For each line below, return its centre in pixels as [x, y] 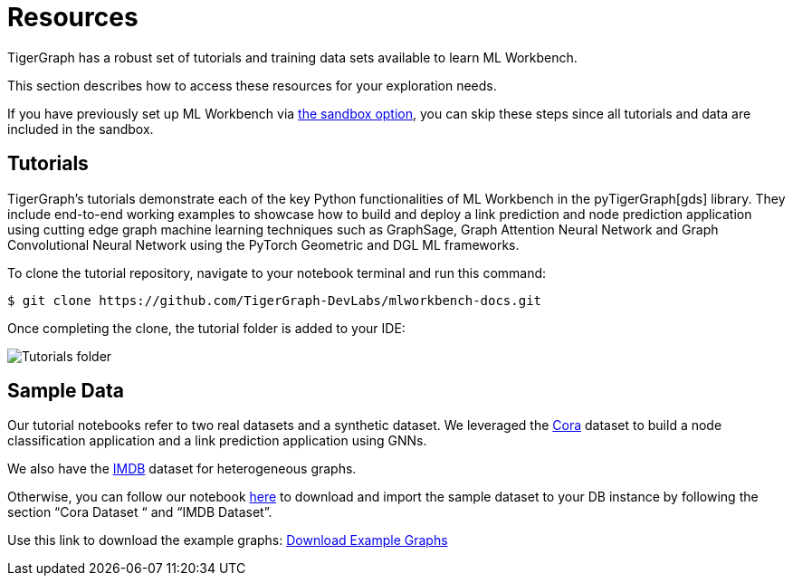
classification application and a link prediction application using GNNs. [217, 441]
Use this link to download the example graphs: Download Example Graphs [228, 540]
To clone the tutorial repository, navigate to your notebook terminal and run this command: [277, 272]
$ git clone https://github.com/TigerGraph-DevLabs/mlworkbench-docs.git [275, 300]
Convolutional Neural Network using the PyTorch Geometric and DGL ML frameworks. [263, 244]
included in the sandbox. [81, 129]
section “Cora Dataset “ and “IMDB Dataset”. [140, 512]
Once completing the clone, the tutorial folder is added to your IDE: [206, 328]
